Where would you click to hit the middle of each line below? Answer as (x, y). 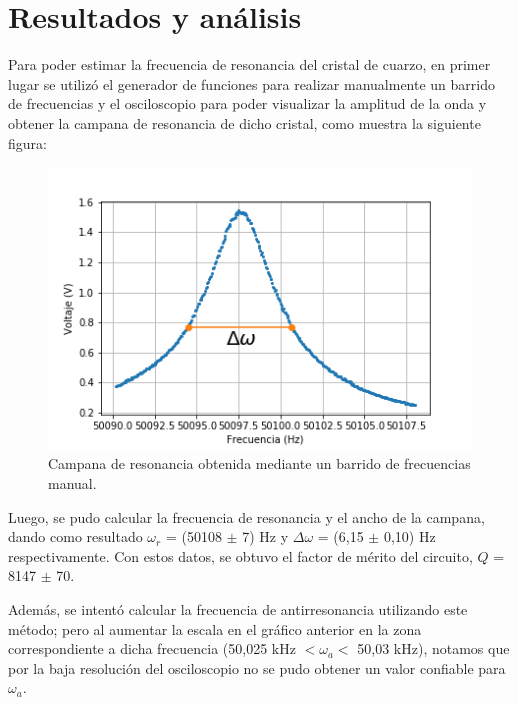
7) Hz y (265, 536)
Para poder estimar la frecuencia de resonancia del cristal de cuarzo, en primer (249, 64)
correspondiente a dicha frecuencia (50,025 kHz (152, 648)
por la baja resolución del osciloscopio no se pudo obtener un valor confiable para (257, 667)
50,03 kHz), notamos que (433, 648)
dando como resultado (75, 536)
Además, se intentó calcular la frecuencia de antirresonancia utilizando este (238, 608)
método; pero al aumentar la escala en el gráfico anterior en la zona (215, 628)
